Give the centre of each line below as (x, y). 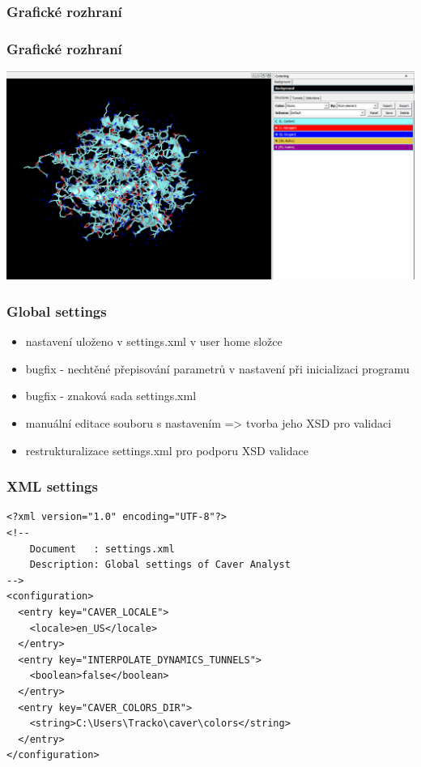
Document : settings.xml (102, 549)
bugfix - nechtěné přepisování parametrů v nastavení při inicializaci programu (217, 368)
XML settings (52, 486)
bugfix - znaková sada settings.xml (111, 396)
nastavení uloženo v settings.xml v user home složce (154, 341)
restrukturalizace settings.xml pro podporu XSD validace (167, 450)
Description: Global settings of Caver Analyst (160, 565)
